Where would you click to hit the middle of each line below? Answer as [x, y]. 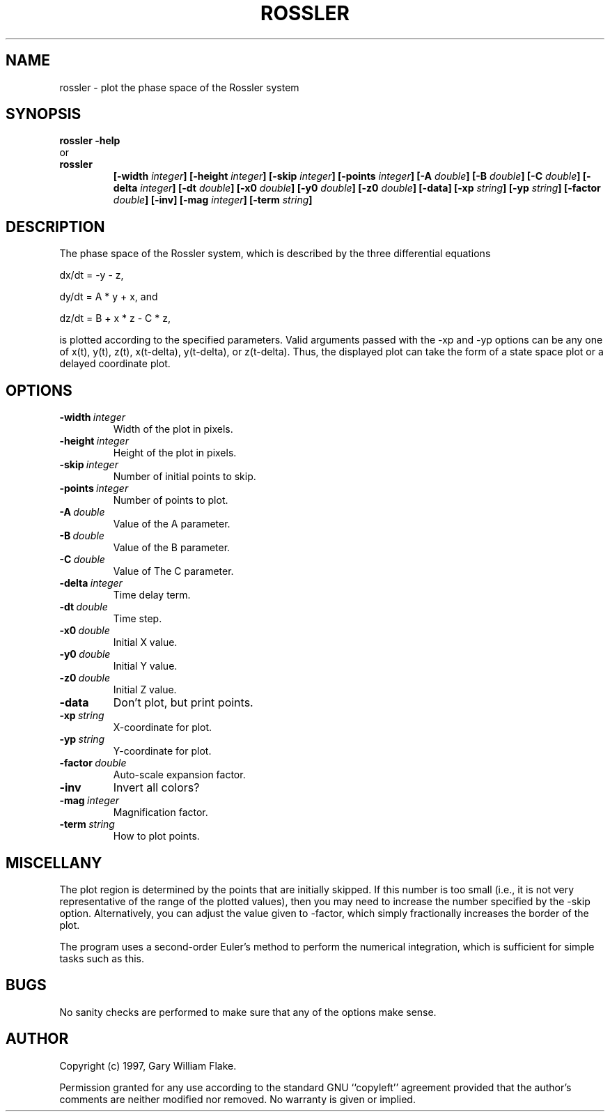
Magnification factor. [161, 812]
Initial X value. [145, 642]
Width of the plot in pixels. [173, 429]
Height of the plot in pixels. [175, 453]
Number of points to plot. [171, 500]
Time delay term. [152, 595]
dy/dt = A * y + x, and [109, 297]
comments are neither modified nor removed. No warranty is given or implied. [237, 1099]
